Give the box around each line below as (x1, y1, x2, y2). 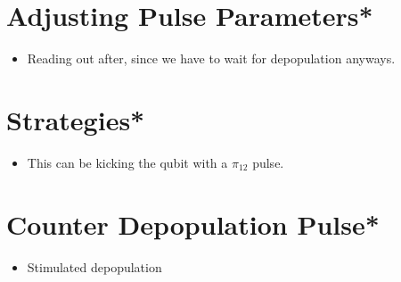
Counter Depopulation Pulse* (6, 205, 380, 242)
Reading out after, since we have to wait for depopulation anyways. (27, 49, 396, 68)
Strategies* (6, 101, 145, 137)
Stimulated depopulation (27, 257, 162, 276)
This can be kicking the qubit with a (27, 153, 228, 171)
